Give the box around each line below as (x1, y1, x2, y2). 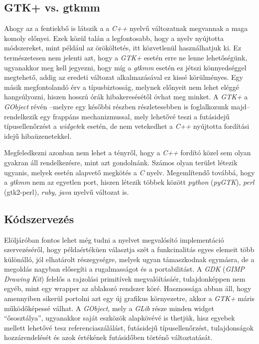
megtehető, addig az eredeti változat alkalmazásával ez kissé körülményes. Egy (4, 72, 244, 82)
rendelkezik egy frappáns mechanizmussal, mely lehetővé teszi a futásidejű (4, 111, 230, 121)
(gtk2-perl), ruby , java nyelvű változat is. (4, 186, 129, 197)
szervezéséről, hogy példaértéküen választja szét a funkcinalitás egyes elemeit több (4, 244, 255, 255)
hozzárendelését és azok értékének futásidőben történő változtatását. (4, 332, 213, 343)
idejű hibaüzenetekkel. (4, 130, 72, 141)
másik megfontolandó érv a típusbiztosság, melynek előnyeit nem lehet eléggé (4, 81, 240, 92)
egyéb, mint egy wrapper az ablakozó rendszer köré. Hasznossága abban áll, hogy (4, 283, 252, 294)
